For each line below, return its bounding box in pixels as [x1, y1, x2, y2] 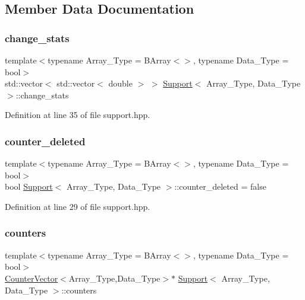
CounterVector [5, 272, 58, 284]
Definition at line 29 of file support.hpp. [5, 200, 150, 212]
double [108, 77, 133, 90]
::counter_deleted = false [174, 180, 266, 193]
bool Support [5, 180, 53, 193]
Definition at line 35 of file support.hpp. [5, 108, 150, 121]
